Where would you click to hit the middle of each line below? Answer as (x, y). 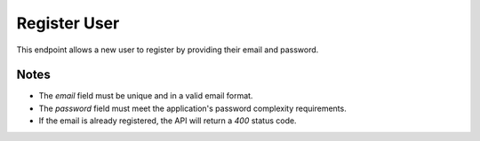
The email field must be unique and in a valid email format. (146, 96)
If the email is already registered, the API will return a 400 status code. (168, 121)
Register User (68, 23)
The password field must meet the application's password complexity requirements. (192, 108)
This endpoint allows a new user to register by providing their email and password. (168, 50)
